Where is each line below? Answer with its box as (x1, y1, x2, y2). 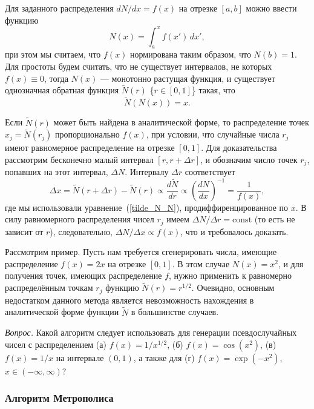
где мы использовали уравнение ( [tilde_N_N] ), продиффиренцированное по (5, 201, 289, 213)
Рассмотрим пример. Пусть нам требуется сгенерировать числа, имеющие (5, 245, 277, 258)
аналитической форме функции (5, 305, 119, 318)
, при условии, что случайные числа (146, 128, 280, 141)
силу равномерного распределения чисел (5, 213, 154, 225)
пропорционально (55, 128, 120, 141)
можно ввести (246, 2, 297, 14)
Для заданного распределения (5, 2, 114, 14)
